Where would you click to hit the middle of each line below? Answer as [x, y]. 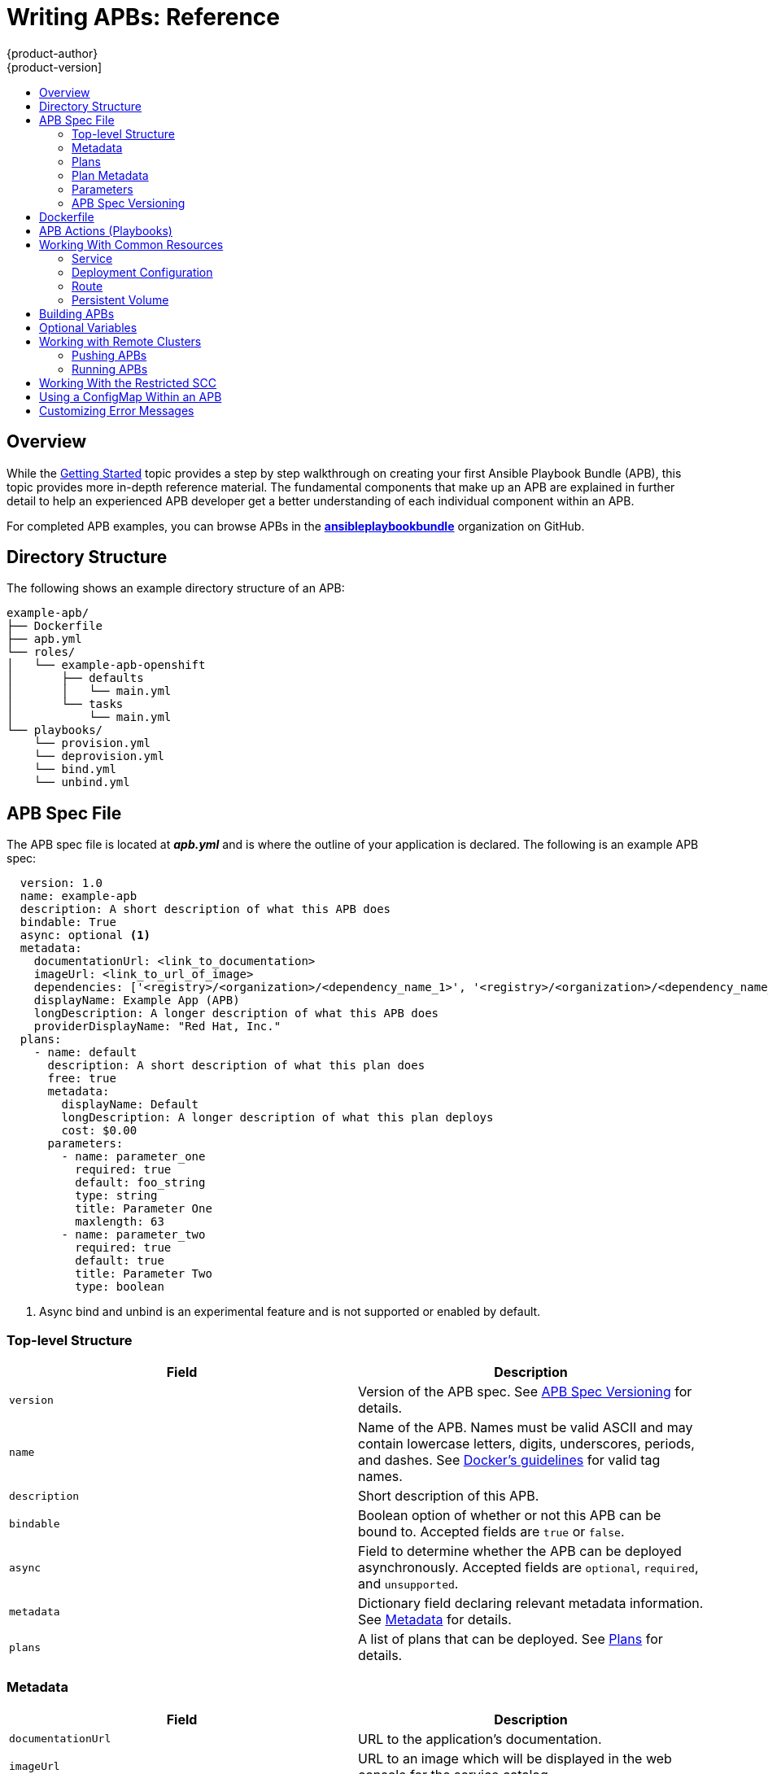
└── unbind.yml [82, 782]
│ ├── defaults [75, 678]
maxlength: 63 [120, 1222]
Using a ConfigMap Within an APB [131, 396]
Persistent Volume [120, 299]
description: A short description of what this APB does [205, 909]
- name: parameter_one [133, 1157]
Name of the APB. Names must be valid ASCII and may [526, 1428]
